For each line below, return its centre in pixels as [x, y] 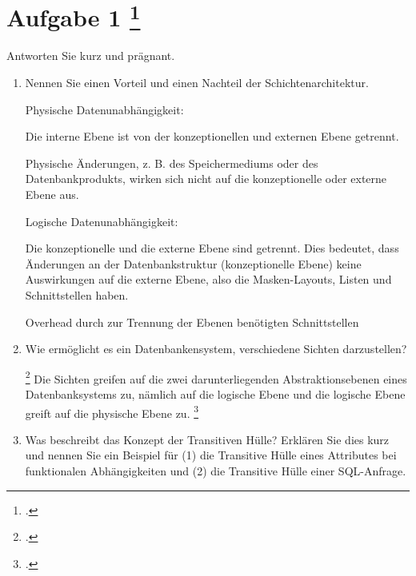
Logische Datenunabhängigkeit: [102, 221]
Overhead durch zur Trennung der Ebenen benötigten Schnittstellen [192, 322]
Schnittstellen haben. [77, 294]
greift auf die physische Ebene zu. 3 [112, 411]
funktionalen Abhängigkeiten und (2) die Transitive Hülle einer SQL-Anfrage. [216, 471]
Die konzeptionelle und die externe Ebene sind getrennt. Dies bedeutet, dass [212, 248]
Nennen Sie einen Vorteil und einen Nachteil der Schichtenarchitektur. [197, 83]
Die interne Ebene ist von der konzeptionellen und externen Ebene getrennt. [212, 136]
